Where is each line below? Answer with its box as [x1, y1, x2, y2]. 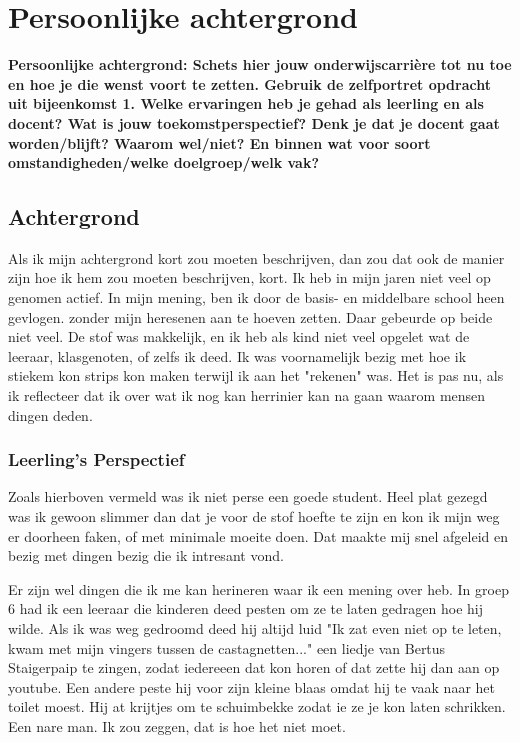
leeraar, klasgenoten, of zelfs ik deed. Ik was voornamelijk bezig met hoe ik [8, 345, 467, 366]
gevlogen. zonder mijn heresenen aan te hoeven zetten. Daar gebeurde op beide [8, 306, 493, 327]
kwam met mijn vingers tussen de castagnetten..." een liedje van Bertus [8, 637, 446, 658]
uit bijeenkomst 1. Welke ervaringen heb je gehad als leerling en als [8, 93, 484, 114]
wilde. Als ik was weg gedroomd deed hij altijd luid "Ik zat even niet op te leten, [8, 618, 502, 639]
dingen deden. [8, 404, 93, 425]
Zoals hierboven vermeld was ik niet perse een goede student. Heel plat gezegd [8, 486, 488, 507]
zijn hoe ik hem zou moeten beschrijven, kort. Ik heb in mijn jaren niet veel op [8, 267, 491, 288]
